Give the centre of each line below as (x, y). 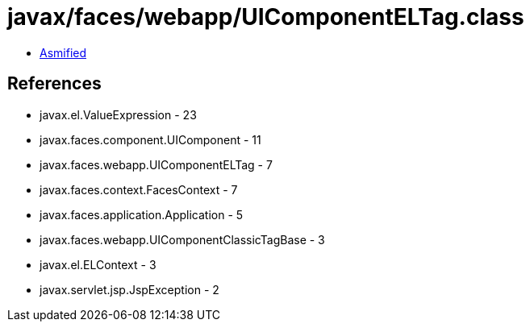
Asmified (63, 52)
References (54, 84)
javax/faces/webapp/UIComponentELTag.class (266, 17)
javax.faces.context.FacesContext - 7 (139, 189)
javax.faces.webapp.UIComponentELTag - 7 (156, 164)
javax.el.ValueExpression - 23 (118, 114)
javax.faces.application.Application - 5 (142, 214)
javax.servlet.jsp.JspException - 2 (129, 289)
